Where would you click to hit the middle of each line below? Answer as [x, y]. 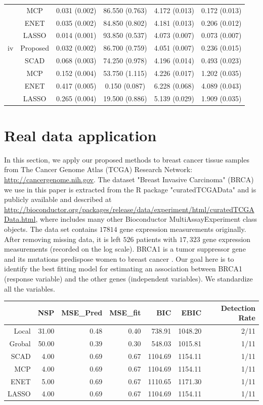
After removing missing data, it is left [62, 239]
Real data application [80, 135]
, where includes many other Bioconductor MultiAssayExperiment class [146, 219]
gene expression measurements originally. [183, 229]
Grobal [20, 343]
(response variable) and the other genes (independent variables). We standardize [128, 278]
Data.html [20, 219]
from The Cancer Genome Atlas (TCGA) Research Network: [98, 169]
